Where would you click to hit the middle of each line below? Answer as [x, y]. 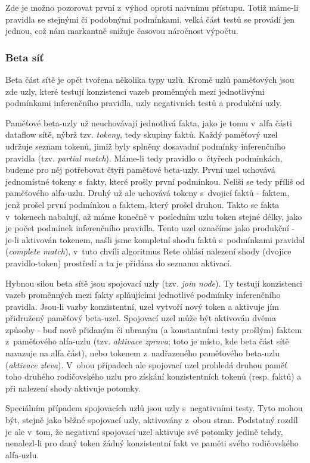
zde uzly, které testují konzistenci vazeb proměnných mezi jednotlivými [135, 91]
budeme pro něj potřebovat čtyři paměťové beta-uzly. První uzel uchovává [140, 170]
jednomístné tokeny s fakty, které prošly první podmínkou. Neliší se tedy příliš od [155, 181]
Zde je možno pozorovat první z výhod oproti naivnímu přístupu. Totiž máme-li [152, 7]
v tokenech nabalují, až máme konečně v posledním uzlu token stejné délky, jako [154, 216]
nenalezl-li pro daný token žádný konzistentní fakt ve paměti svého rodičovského [152, 443]
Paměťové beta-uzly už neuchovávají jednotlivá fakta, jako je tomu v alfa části [149, 122]
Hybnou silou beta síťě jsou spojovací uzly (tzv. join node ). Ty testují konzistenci [154, 283]
